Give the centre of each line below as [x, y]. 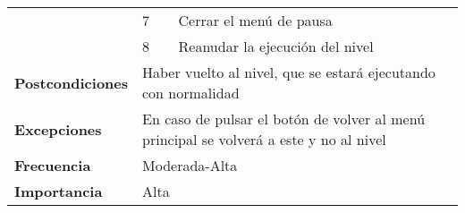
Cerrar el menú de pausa [255, 20]
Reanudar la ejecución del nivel [276, 46]
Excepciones [58, 129]
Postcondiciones [72, 82]
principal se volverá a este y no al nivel [264, 139]
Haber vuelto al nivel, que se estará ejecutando [289, 72]
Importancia [59, 191]
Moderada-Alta [190, 165]
